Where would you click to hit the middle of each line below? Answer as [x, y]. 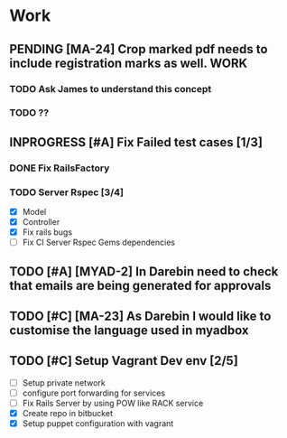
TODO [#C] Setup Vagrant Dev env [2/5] [124, 361]
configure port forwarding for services [93, 393]
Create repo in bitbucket [67, 414]
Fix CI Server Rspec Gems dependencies [99, 242]
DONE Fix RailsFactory [60, 168]
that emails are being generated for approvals [140, 285]
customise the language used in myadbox [130, 331]
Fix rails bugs [47, 232]
